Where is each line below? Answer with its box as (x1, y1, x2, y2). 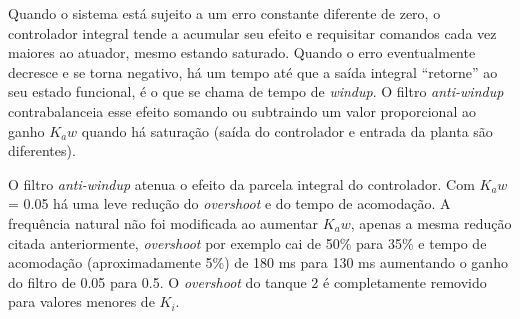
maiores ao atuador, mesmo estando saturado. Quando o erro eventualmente (8, 42, 476, 63)
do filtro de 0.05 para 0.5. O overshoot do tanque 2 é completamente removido (8, 271, 487, 292)
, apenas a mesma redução (350, 212, 512, 233)
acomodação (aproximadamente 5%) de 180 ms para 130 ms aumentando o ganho (8, 252, 508, 273)
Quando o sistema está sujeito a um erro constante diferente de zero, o (8, 3, 441, 23)
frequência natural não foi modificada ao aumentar (8, 212, 319, 233)
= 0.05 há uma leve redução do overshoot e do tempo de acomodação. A (8, 193, 451, 214)
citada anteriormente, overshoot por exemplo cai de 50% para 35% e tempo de (8, 232, 487, 253)
